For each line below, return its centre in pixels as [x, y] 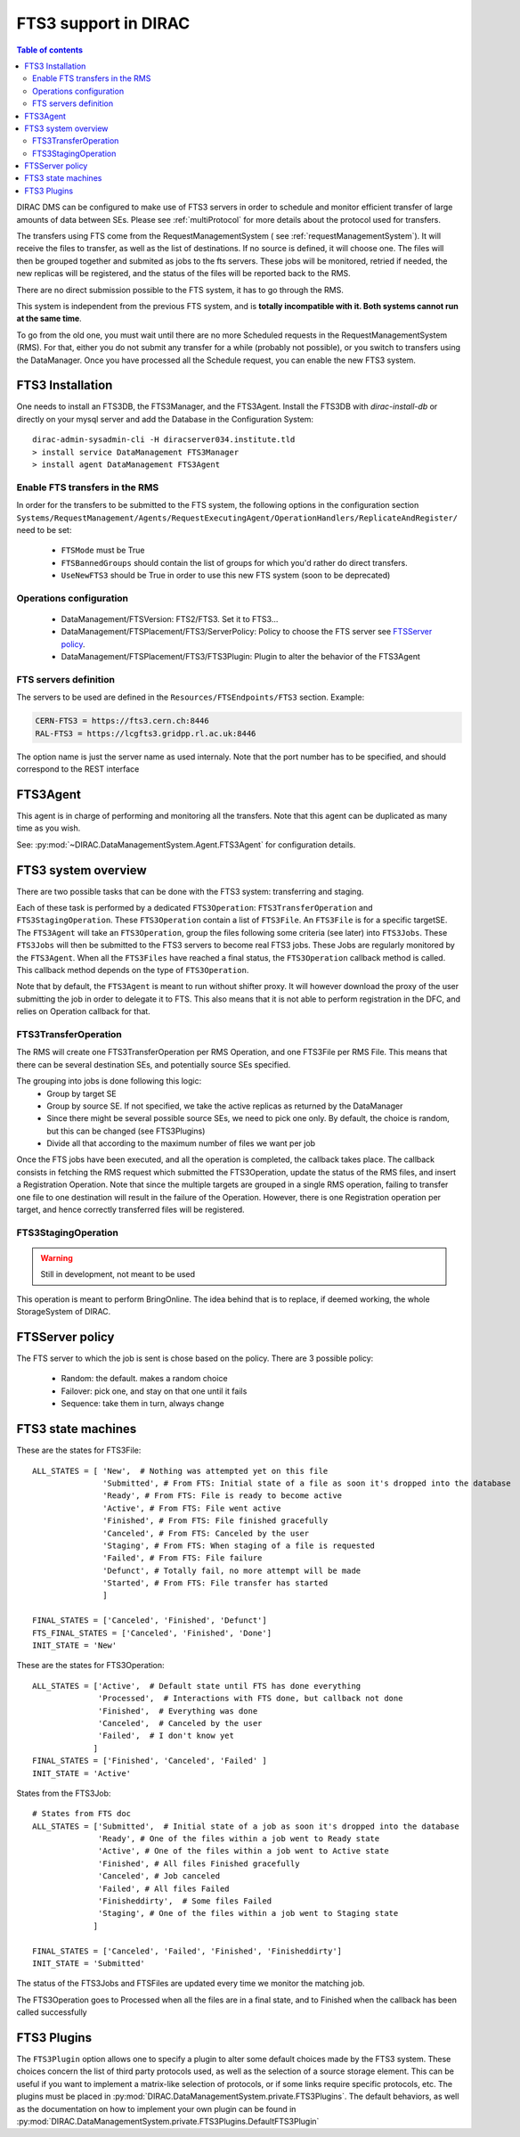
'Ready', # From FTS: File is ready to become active [223, 1496]
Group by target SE [81, 1093]
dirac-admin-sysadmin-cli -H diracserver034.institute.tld [164, 440]
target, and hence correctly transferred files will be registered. [130, 1210]
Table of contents [50, 50]
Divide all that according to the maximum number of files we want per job [181, 1143]
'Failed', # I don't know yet [167, 1736]
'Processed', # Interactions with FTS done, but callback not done [251, 1699]
